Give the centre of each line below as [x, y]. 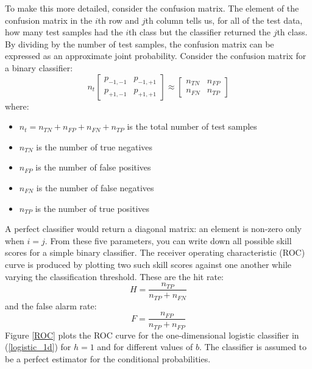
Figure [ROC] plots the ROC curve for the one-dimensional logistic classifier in [152, 335]
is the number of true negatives [94, 146]
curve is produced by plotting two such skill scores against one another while [148, 264]
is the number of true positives [92, 208]
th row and [119, 20]
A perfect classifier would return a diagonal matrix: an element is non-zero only [153, 229]
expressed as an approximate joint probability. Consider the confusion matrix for [156, 56]
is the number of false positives [93, 167]
